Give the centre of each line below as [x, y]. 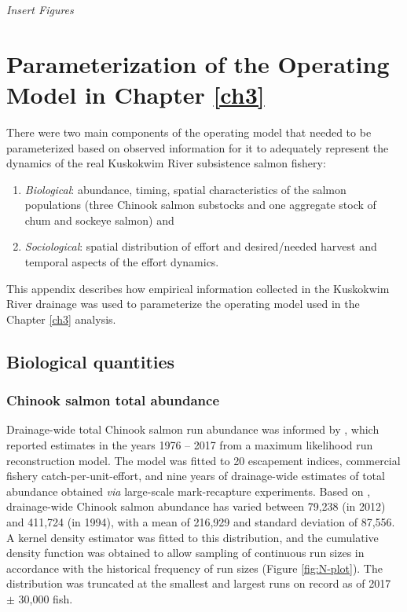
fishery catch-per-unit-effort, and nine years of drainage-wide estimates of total [196, 476]
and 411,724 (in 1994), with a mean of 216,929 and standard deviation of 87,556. [201, 522]
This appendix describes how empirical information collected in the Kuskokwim [198, 288]
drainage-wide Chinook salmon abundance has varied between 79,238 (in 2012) [196, 506]
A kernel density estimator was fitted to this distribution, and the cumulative [192, 537]
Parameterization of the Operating [198, 63]
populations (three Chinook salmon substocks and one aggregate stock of [200, 205]
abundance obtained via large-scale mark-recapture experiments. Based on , [189, 491]
